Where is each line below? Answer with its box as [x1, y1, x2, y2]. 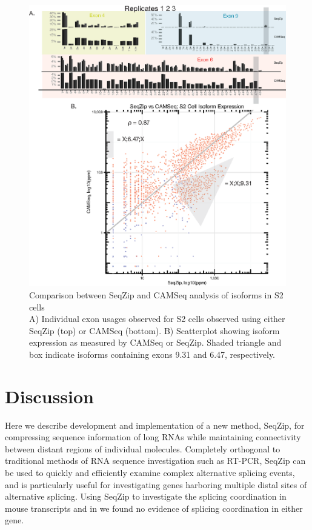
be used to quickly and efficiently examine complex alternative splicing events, [5, 466, 295, 478]
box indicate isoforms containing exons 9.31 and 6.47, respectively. [29, 347, 276, 360]
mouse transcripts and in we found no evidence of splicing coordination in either [5, 501, 303, 514]
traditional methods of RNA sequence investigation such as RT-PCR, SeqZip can [5, 454, 306, 467]
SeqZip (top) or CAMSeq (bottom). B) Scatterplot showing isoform [29, 324, 280, 337]
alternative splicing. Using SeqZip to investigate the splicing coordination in [5, 490, 287, 503]
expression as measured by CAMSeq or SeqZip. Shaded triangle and [29, 336, 282, 349]
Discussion [5, 383, 94, 408]
